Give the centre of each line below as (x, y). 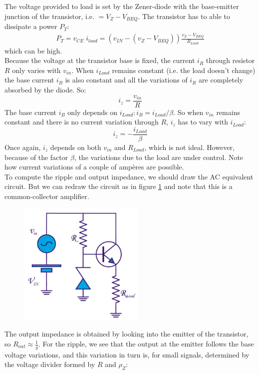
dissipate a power (31, 26)
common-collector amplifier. (47, 196)
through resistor (230, 60)
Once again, (23, 147)
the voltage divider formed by (50, 364)
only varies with (36, 70)
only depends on (93, 112)
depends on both (76, 147)
